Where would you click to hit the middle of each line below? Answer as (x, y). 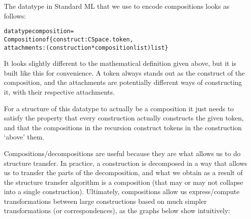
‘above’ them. (24, 137)
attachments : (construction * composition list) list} (86, 48)
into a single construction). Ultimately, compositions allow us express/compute (122, 191)
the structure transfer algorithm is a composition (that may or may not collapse (124, 182)
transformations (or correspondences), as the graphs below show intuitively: (117, 210)
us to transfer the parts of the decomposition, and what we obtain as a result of (123, 172)
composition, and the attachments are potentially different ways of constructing (123, 82)
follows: (15, 15)
